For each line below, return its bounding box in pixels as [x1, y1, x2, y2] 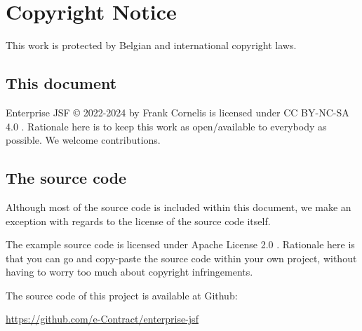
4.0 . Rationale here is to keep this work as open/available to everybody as [6, 119, 327, 133]
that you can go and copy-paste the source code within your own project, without [6, 250, 357, 265]
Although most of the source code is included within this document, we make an [6, 199, 351, 214]
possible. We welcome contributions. [6, 133, 161, 147]
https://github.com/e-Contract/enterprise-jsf [6, 311, 199, 326]
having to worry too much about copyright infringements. [6, 264, 253, 279]
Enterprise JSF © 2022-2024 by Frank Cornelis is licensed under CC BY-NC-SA [6, 104, 349, 119]
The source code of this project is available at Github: [6, 288, 238, 302]
